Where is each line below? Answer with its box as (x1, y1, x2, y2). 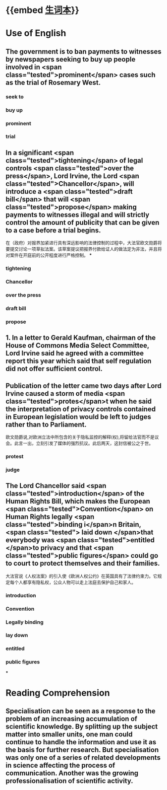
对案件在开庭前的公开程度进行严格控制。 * (5, 252, 92, 258)
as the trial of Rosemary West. (5, 78, 101, 87)
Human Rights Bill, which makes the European (5, 497, 151, 505)
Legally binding (5, 619, 44, 626)
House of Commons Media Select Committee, (5, 341, 149, 350)
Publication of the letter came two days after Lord (5, 381, 162, 390)
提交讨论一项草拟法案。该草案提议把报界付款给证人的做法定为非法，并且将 (9, 246, 162, 252)
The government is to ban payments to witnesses (5, 47, 162, 56)
